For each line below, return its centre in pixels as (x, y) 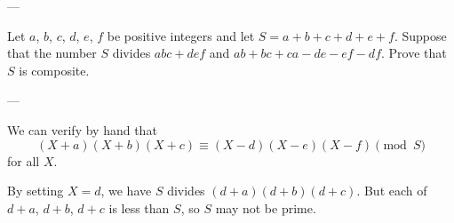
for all (24, 160)
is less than (139, 207)
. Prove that (414, 53)
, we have (126, 191)
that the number (52, 53)
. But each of (392, 191)
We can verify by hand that (82, 129)
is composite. (54, 70)
